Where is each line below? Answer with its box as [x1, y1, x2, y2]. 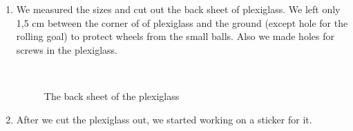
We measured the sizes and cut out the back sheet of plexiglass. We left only [16, 2, 341, 16]
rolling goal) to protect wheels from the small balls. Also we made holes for [16, 29, 334, 43]
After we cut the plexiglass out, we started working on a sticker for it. [16, 112, 312, 126]
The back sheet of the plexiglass [44, 88, 180, 103]
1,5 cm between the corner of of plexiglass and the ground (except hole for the [16, 15, 348, 30]
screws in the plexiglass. [16, 42, 117, 57]
